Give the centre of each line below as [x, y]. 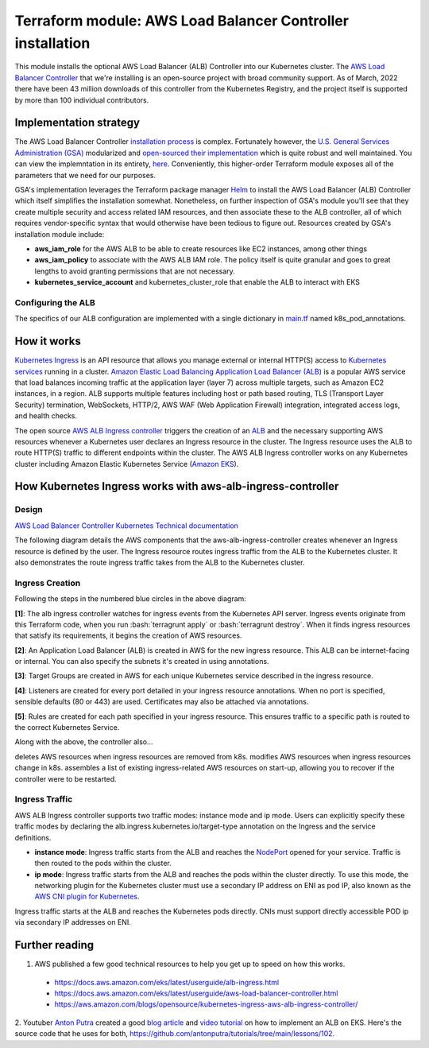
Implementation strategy [77, 123]
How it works [48, 342]
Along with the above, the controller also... [84, 742]
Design [29, 510]
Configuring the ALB [55, 302]
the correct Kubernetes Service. [67, 728]
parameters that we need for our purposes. [85, 175]
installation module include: [60, 234]
